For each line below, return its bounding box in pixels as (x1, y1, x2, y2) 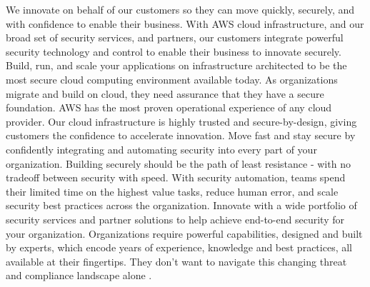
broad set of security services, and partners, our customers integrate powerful (6, 30, 344, 45)
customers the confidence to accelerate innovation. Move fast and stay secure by (6, 128, 356, 143)
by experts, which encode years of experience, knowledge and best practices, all (6, 240, 352, 255)
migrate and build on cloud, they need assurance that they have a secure (6, 86, 324, 101)
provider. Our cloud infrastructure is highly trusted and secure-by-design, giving (6, 114, 357, 129)
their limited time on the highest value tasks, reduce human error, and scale (6, 183, 339, 198)
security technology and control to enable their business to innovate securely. (6, 44, 341, 59)
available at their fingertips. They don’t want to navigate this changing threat (6, 253, 347, 268)
